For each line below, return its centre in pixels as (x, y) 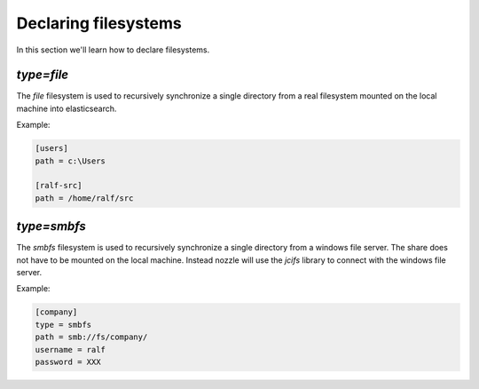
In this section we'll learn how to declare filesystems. (113, 50)
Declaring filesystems (99, 23)
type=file (43, 75)
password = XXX (68, 362)
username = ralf (71, 349)
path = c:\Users (71, 161)
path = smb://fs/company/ (91, 337)
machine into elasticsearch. (67, 108)
